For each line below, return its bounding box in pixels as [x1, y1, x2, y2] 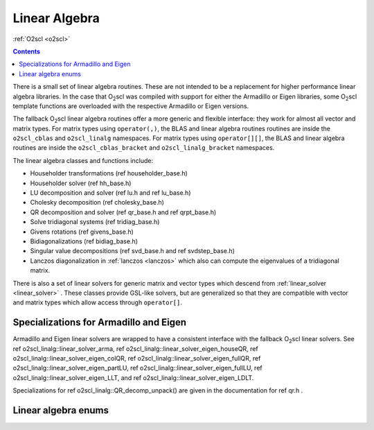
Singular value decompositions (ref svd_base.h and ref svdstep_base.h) [30, 247, 235, 255]
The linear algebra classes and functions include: [12, 156, 154, 164]
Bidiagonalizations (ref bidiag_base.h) [30, 237, 139, 246]
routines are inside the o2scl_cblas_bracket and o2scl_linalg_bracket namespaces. [12, 144, 275, 152]
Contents [12, 47, 41, 55]
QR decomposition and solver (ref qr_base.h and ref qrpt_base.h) [30, 208, 217, 216]
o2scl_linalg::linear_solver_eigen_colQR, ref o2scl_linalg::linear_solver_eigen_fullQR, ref [12, 354, 261, 362]
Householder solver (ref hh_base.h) [30, 179, 132, 187]
